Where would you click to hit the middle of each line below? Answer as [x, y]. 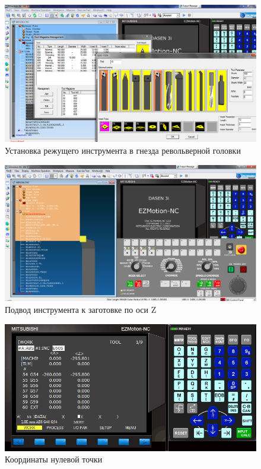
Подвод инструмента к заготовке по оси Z [81, 310]
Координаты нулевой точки [54, 459]
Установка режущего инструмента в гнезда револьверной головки [123, 150]
